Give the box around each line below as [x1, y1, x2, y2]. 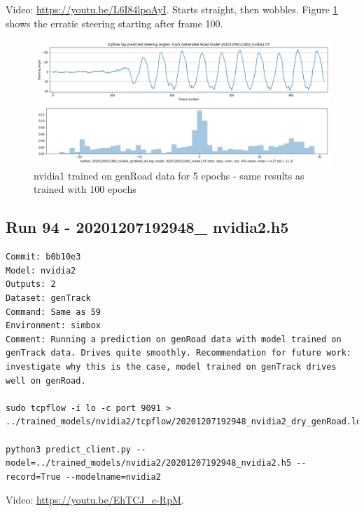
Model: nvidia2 [6, 265, 76, 276]
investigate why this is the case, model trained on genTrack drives [6, 362, 337, 372]
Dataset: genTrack [6, 293, 91, 304]
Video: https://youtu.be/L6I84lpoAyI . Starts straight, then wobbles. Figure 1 [6, 2, 338, 16]
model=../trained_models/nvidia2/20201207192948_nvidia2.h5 [6, 458, 292, 469]
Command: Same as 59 [6, 306, 101, 317]
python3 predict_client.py [6, 444, 131, 454]
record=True [6, 471, 61, 482]
